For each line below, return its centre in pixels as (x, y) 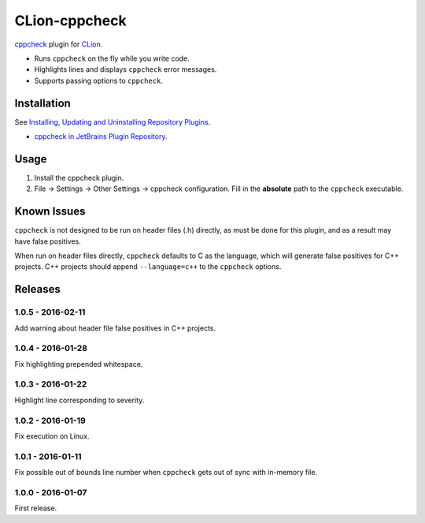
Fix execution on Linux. (52, 436)
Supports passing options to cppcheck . (98, 80)
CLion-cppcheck (70, 21)
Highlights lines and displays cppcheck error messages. (126, 69)
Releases (37, 289)
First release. (36, 508)
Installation (42, 103)
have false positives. (48, 241)
